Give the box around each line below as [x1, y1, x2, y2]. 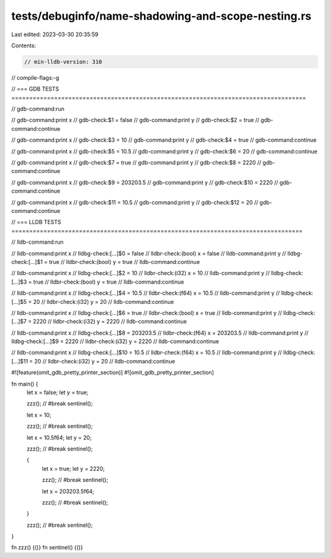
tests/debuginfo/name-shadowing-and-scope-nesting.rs [11, 9, 312, 23]
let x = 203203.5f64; [42, 487, 94, 495]
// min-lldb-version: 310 [24, 58, 102, 65]
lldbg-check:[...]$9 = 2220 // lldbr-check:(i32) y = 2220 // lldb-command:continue [11, 338, 219, 345]
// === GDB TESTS [11, 85, 59, 93]
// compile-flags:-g [11, 74, 59, 81]
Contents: [11, 42, 36, 49]
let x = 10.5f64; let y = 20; [26, 433, 92, 441]
